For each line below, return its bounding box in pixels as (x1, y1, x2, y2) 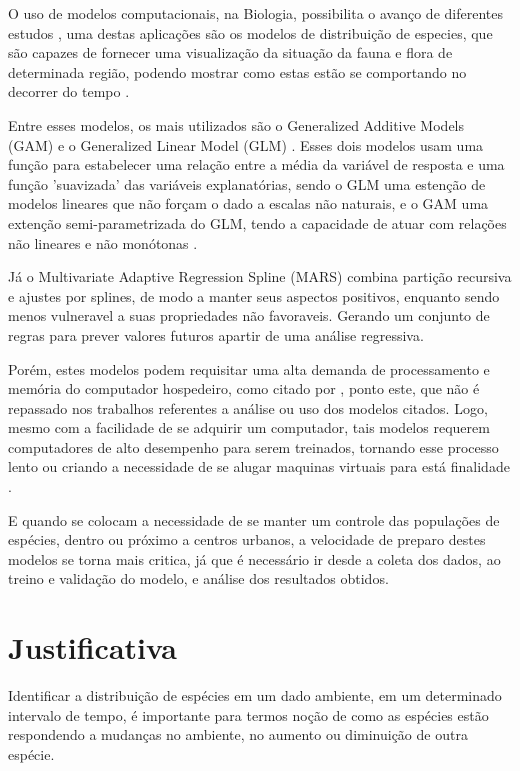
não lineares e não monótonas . (8, 232, 198, 253)
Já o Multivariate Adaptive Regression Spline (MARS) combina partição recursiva (8, 266, 512, 287)
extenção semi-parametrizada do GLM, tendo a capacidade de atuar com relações (8, 212, 507, 233)
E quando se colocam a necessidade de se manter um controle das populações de (8, 509, 500, 530)
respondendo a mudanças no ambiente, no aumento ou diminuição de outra (8, 724, 468, 745)
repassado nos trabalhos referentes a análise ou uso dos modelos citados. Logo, (8, 397, 488, 418)
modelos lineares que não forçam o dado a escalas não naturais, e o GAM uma (8, 193, 489, 214)
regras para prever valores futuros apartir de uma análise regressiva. (8, 324, 424, 345)
